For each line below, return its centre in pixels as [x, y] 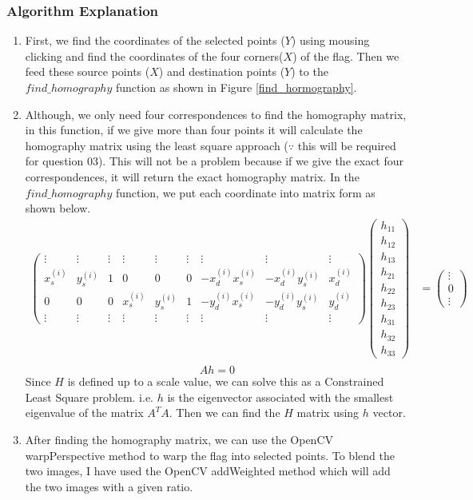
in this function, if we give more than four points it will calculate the [194, 130]
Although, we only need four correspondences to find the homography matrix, [216, 114]
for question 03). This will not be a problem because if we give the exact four [215, 161]
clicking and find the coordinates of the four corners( [154, 56]
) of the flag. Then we [346, 56]
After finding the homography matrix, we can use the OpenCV [179, 440]
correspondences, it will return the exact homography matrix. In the [192, 176]
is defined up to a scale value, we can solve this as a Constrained [226, 381]
